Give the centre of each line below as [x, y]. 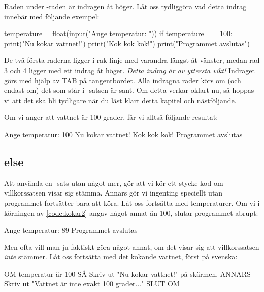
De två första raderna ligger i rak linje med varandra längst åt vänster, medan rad [132, 60]
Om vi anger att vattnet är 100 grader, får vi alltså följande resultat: [111, 117]
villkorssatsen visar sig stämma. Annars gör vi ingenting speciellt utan [113, 193]
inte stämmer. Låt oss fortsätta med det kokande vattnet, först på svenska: [121, 257]
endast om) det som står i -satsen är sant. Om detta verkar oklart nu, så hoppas [129, 90]
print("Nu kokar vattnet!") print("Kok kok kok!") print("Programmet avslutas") [127, 43]
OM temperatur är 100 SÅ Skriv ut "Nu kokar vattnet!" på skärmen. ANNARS [127, 273]
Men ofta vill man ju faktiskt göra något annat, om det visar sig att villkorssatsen [132, 247]
